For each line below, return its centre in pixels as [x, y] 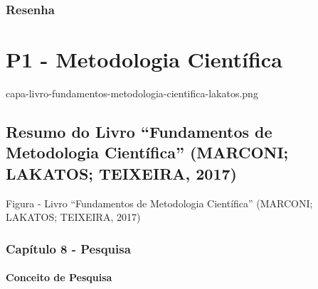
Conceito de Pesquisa [59, 277]
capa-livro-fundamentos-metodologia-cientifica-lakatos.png [132, 93]
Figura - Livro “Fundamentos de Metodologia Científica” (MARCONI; [159, 203]
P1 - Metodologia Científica [144, 59]
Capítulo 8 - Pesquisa [68, 248]
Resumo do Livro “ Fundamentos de [139, 131]
